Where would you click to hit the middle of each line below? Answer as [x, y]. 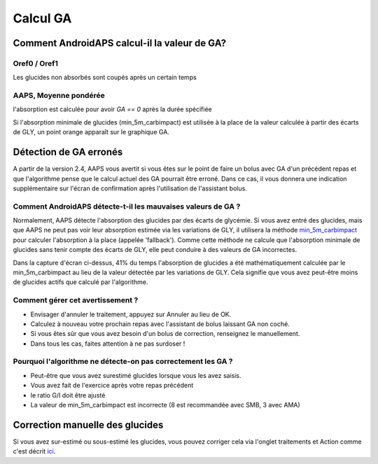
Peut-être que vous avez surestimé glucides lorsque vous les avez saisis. [136, 375]
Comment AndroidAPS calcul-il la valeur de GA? [120, 43]
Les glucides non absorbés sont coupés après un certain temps [105, 78]
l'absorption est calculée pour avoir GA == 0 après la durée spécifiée [113, 109]
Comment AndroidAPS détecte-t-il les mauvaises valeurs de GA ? [127, 206]
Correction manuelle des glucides [88, 424]
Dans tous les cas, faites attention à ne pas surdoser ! [108, 344]
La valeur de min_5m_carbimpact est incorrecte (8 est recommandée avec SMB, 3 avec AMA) [165, 405]
